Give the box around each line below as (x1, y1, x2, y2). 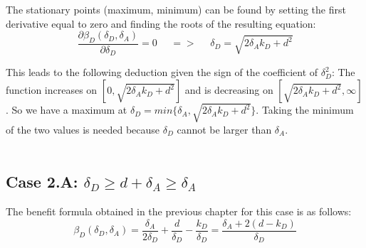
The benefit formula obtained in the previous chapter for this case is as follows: (6, 204, 352, 218)
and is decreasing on (184, 82, 273, 97)
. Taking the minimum (256, 102, 354, 117)
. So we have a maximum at (6, 102, 127, 117)
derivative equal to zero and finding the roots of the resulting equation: (6, 16, 316, 31)
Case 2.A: (6, 171, 78, 193)
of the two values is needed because (6, 122, 160, 136)
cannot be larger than (177, 122, 272, 136)
